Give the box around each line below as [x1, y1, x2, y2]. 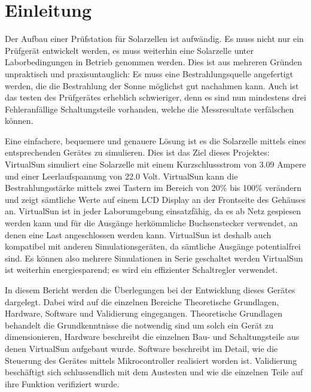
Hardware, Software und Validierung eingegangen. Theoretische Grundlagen [5, 307, 283, 320]
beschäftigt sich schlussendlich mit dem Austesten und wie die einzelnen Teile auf [5, 366, 303, 378]
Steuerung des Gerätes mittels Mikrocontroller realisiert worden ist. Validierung [5, 354, 297, 366]
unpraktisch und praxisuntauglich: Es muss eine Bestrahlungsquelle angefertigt [5, 67, 294, 80]
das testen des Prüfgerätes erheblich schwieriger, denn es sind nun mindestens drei [5, 91, 306, 104]
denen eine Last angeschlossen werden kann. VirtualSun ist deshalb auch [5, 228, 272, 241]
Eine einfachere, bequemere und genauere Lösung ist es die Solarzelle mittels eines [5, 134, 306, 147]
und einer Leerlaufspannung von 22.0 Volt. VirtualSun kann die [5, 169, 238, 182]
